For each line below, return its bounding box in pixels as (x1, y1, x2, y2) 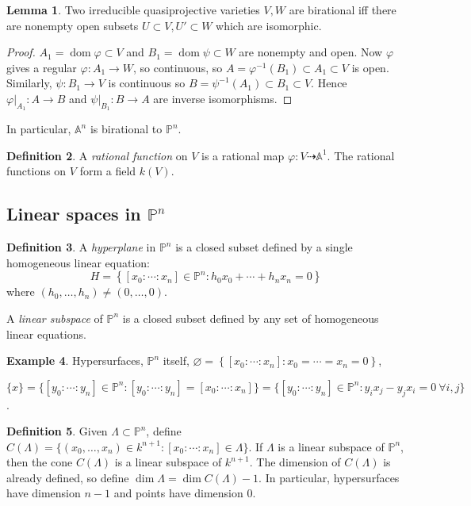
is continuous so (108, 75, 186, 91)
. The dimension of (249, 454, 341, 470)
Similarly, (6, 75, 52, 91)
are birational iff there (289, 2, 396, 17)
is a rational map (201, 147, 285, 163)
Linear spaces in (6, 201, 141, 226)
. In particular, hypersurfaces (258, 469, 400, 485)
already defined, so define (6, 469, 129, 485)
